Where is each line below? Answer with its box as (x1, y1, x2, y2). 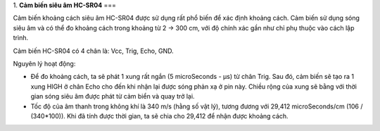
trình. (13, 34, 28, 42)
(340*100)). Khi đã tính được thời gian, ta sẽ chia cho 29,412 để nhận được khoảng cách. (30, 111, 289, 120)
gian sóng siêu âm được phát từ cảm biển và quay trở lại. (30, 92, 195, 101)
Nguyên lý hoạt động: (13, 59, 76, 68)
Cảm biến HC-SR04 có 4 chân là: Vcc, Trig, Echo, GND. (13, 46, 174, 55)
